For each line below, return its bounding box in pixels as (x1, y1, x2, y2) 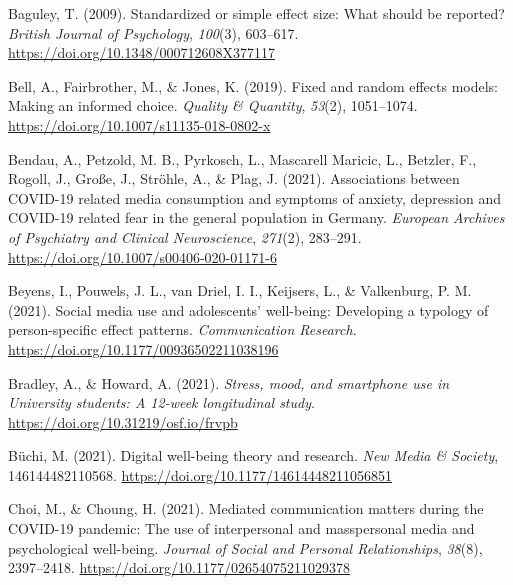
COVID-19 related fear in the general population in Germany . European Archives (8, 207, 505, 228)
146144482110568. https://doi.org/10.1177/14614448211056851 (8, 464, 392, 485)
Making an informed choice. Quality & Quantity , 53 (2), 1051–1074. (8, 95, 418, 116)
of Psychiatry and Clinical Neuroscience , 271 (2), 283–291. (8, 226, 362, 247)
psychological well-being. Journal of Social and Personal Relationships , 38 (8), (8, 537, 483, 558)
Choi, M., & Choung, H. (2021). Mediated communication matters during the (8, 498, 484, 519)
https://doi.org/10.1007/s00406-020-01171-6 (8, 246, 277, 267)
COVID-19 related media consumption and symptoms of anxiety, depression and (8, 187, 502, 208)
